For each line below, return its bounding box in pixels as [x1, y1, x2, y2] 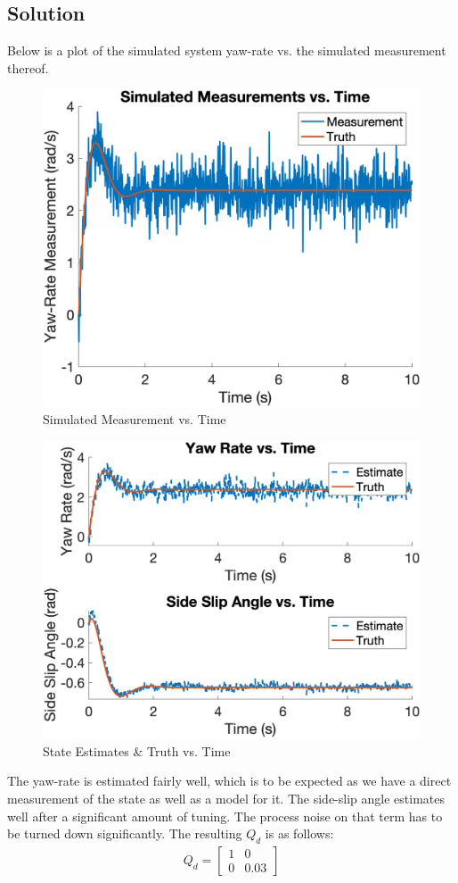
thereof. [7, 58, 49, 77]
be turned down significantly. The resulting [7, 824, 242, 843]
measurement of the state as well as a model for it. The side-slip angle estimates [7, 788, 445, 807]
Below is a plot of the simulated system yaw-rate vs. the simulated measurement [7, 41, 446, 60]
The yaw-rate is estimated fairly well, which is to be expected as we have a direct [7, 771, 452, 790]
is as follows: [265, 824, 334, 843]
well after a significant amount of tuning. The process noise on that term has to [7, 806, 443, 825]
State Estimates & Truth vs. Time [43, 741, 231, 760]
